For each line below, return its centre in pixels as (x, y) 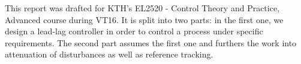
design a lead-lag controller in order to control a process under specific (134, 31)
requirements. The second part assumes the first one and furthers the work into (151, 42)
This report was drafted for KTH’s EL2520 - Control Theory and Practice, (142, 8)
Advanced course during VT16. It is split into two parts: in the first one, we (144, 19)
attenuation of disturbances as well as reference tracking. (109, 54)
